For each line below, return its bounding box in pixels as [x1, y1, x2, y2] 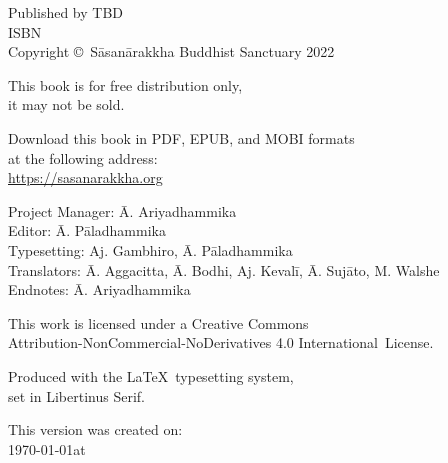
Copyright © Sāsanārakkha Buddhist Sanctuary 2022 [8, 41, 335, 62]
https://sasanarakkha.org [8, 167, 163, 188]
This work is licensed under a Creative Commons [8, 312, 309, 333]
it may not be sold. [8, 94, 125, 115]
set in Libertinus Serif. [8, 385, 145, 406]
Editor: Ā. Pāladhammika [8, 220, 166, 241]
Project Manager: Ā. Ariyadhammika [8, 200, 237, 221]
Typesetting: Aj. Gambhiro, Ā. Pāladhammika [8, 239, 293, 260]
